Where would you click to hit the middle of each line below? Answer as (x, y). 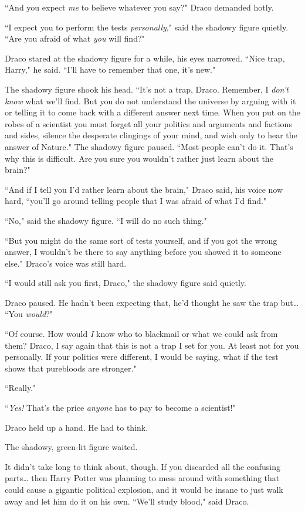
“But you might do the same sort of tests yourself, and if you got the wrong (141, 240)
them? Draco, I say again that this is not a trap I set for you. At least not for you (152, 345)
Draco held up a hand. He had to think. (77, 427)
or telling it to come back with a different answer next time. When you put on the (152, 112)
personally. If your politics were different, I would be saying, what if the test (142, 357)
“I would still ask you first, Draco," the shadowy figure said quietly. (126, 283)
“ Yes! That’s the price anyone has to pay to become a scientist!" (120, 408)
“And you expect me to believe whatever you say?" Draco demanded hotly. (139, 7)
